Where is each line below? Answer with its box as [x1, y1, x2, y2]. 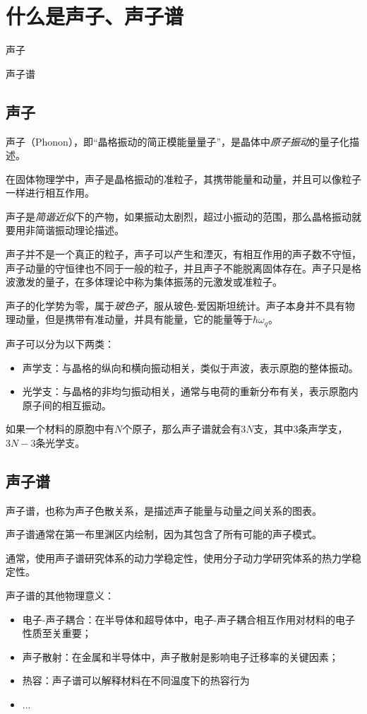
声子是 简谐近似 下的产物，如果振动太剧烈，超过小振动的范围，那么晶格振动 [6, 209, 351, 223]
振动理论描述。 [54, 223, 124, 238]
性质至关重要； [22, 626, 92, 640]
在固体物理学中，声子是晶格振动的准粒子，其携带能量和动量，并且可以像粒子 [6, 171, 361, 186]
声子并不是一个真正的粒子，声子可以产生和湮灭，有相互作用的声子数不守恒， [6, 247, 361, 262]
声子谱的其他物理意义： [6, 588, 114, 603]
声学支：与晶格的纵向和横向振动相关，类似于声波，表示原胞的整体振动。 [22, 360, 359, 375]
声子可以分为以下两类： [6, 336, 114, 351]
